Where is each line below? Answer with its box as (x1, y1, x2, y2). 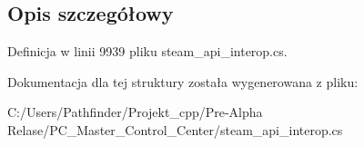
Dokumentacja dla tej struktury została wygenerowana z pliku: (7, 72, 359, 91)
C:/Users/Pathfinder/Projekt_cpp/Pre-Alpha (7, 102, 263, 122)
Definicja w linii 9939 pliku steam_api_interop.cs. (7, 42, 288, 61)
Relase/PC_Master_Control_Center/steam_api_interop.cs (7, 120, 343, 139)
